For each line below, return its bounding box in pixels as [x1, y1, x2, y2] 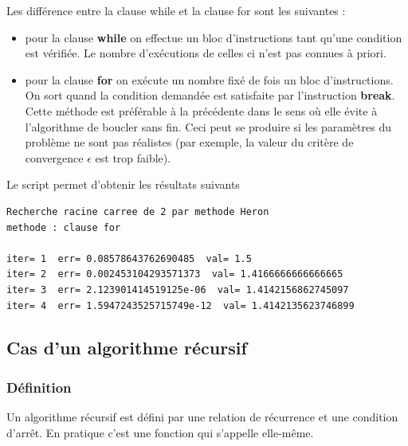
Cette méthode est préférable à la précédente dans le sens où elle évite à [25, 102, 378, 119]
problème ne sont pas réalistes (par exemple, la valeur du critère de [25, 134, 354, 151]
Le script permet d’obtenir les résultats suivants [6, 176, 240, 193]
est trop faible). [95, 149, 171, 166]
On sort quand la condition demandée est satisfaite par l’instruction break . [25, 87, 395, 104]
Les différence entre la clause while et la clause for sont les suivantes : [6, 2, 346, 18]
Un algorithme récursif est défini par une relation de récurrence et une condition [6, 409, 398, 425]
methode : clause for [6, 221, 121, 233]
